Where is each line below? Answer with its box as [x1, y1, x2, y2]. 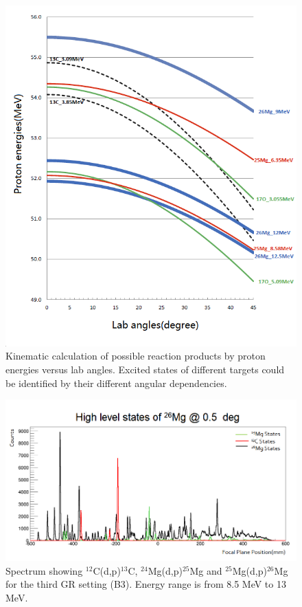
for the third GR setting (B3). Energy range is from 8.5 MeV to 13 [5, 577, 286, 591]
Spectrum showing [5, 563, 83, 577]
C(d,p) [93, 563, 121, 577]
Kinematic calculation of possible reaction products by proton [5, 349, 266, 363]
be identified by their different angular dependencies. [5, 375, 227, 390]
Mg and [189, 563, 222, 577]
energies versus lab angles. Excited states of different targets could [5, 362, 285, 377]
